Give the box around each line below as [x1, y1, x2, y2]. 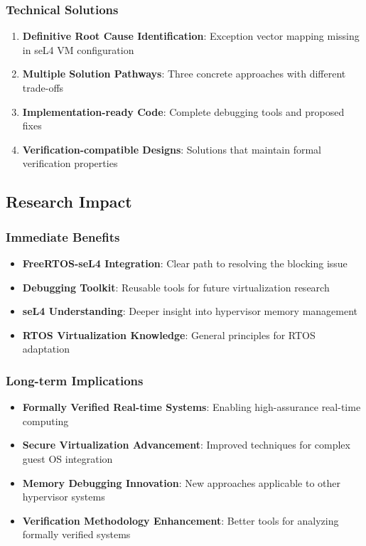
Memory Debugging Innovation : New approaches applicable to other [22, 475, 340, 490]
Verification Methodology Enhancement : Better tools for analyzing [22, 513, 339, 528]
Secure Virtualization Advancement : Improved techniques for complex [22, 437, 350, 452]
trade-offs [22, 80, 64, 95]
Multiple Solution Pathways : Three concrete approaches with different [22, 66, 346, 81]
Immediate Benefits [6, 227, 120, 245]
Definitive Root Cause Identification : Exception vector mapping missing [22, 28, 360, 43]
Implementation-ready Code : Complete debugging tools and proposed [22, 104, 345, 119]
